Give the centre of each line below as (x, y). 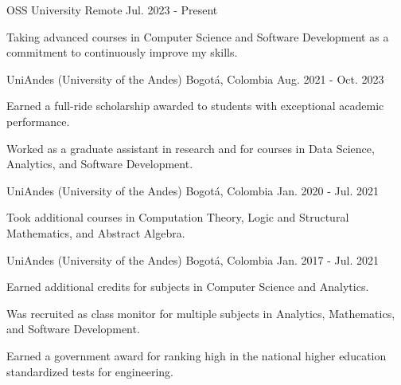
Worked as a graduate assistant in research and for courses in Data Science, (191, 148)
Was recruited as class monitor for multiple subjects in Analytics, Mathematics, (201, 313)
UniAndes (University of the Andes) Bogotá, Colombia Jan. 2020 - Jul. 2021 (193, 190)
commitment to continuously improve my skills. (122, 52)
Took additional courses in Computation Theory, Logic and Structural (178, 217)
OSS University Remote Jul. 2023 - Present (112, 10)
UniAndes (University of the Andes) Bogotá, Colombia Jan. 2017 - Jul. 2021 (193, 259)
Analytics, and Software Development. (100, 164)
